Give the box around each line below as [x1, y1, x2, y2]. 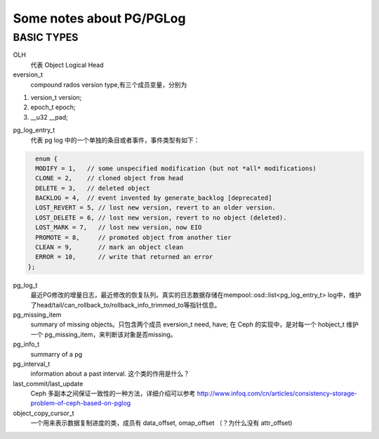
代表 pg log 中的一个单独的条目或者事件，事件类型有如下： [30, 136, 200, 144]
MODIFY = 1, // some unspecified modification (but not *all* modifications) [35, 164, 317, 172]
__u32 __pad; [30, 113, 68, 121]
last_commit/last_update [13, 379, 84, 388]
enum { [35, 155, 58, 163]
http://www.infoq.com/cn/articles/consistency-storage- [197, 389, 358, 397]
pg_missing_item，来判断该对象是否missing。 [44, 330, 177, 338]
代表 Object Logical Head [30, 61, 105, 69]
